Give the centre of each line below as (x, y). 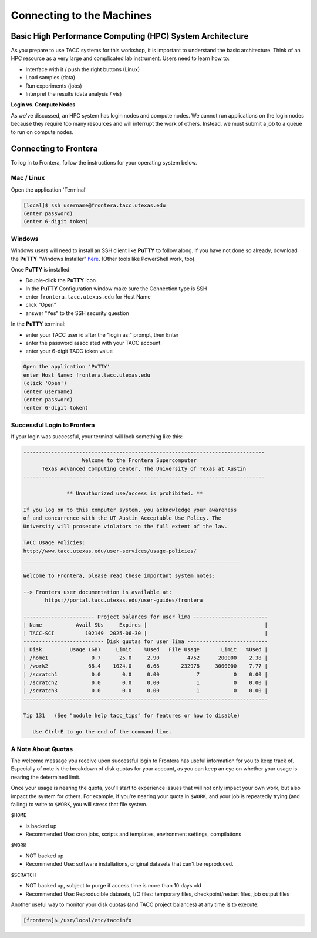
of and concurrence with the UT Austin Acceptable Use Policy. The (122, 518)
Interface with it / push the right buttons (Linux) (83, 69)
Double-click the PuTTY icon (61, 280)
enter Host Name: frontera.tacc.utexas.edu (87, 375)
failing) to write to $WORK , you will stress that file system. (79, 805)
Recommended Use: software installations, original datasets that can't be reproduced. (130, 864)
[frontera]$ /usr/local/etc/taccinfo (77, 920)
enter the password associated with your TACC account (93, 343)
